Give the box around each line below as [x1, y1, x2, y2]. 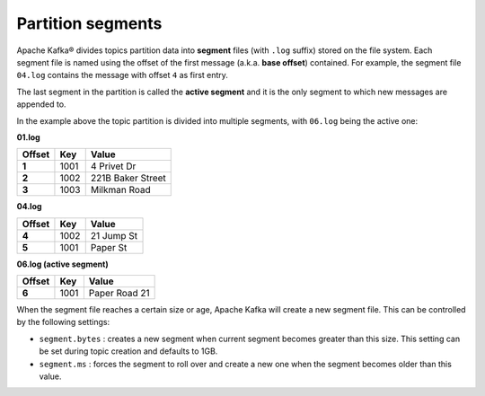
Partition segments [16, 13, 163, 33]
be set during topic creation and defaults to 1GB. [39, 346, 218, 356]
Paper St [90, 241, 128, 253]
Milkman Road [90, 184, 152, 197]
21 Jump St [90, 229, 138, 242]
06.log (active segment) [16, 259, 109, 269]
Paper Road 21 [88, 287, 150, 300]
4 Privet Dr [90, 160, 137, 172]
